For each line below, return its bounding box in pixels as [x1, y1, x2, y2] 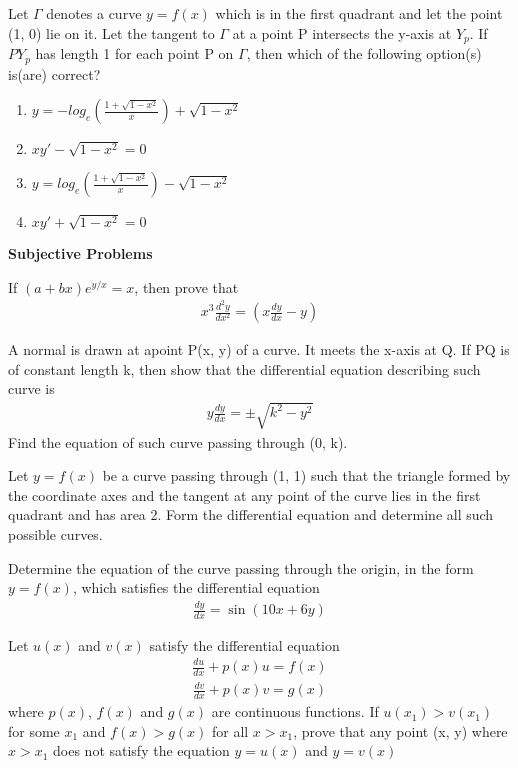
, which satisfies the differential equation [72, 577, 320, 598]
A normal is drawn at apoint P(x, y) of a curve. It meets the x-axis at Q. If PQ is [8, 339, 510, 360]
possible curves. [8, 523, 103, 544]
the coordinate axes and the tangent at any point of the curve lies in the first [8, 484, 481, 505]
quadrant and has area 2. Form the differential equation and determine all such [8, 504, 494, 525]
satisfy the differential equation [149, 634, 340, 655]
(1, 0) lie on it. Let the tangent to [8, 22, 215, 43]
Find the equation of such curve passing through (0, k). [8, 431, 348, 452]
